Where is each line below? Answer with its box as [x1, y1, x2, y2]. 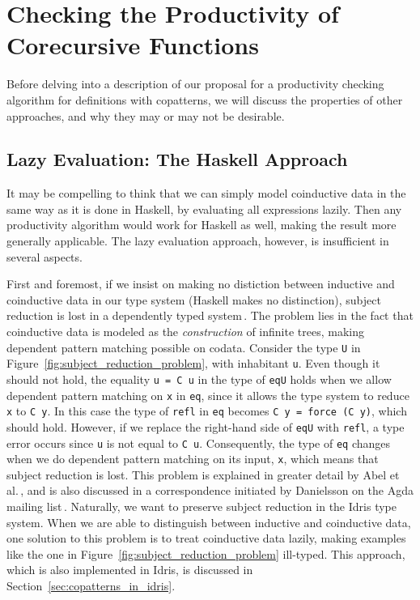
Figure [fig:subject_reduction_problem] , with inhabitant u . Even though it [6, 355, 380, 372]
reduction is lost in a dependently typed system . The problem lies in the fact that [6, 307, 414, 324]
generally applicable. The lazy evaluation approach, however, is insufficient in [6, 232, 389, 249]
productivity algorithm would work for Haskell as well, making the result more [6, 216, 397, 233]
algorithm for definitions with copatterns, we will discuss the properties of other [6, 91, 403, 108]
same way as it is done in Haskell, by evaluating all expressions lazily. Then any [6, 200, 402, 217]
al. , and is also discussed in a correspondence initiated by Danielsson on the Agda [6, 482, 414, 499]
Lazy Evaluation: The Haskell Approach [6, 147, 348, 172]
